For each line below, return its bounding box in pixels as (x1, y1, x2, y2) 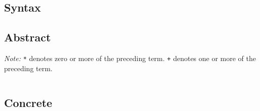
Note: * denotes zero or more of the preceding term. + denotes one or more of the (4, 52, 256, 63)
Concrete (4, 94, 53, 110)
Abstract (4, 29, 51, 45)
